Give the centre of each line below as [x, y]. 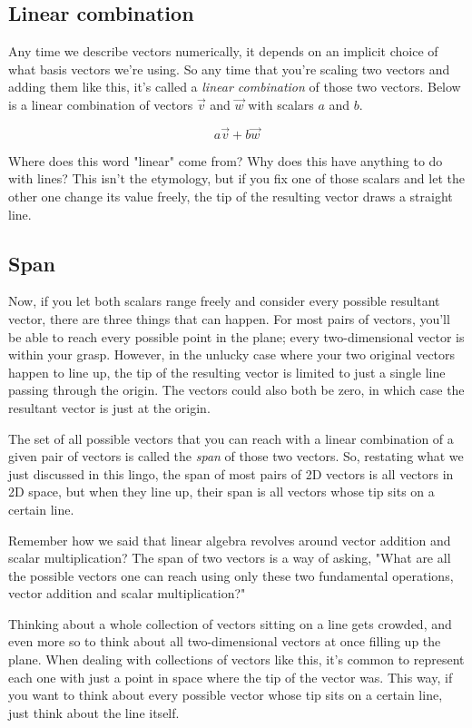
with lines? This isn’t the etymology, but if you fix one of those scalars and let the [236, 178]
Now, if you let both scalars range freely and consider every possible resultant [224, 301]
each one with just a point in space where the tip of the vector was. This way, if [231, 677]
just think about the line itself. [94, 712]
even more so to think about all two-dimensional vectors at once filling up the [225, 641]
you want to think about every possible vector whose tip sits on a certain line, [226, 695]
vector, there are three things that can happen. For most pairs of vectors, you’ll [229, 318]
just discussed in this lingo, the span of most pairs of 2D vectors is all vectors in [231, 473]
